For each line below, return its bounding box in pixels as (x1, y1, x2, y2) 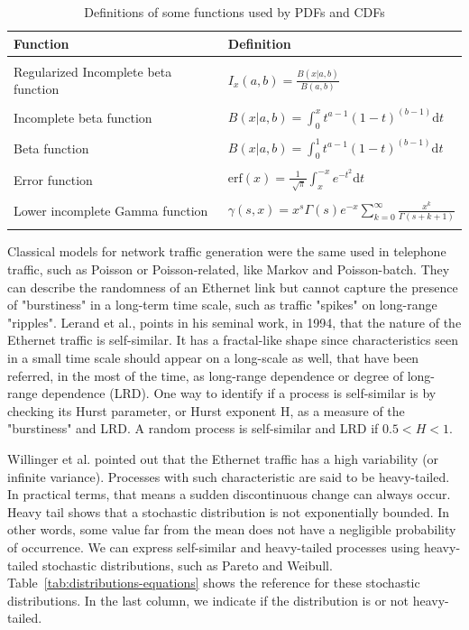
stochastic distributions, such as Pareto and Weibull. (41, 555, 333, 574)
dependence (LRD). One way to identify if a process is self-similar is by (41, 384, 437, 403)
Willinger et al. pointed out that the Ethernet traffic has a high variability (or (7, 449, 439, 468)
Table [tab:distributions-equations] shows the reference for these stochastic (7, 573, 420, 592)
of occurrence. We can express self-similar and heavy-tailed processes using (7, 537, 420, 556)
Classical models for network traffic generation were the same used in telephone (7, 242, 446, 261)
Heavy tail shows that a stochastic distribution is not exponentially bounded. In (7, 502, 450, 521)
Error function (14, 170, 93, 189)
